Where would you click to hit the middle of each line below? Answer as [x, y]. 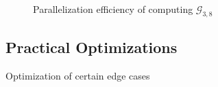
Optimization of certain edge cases [78, 75]
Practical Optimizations [92, 47]
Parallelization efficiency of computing [113, 9]
